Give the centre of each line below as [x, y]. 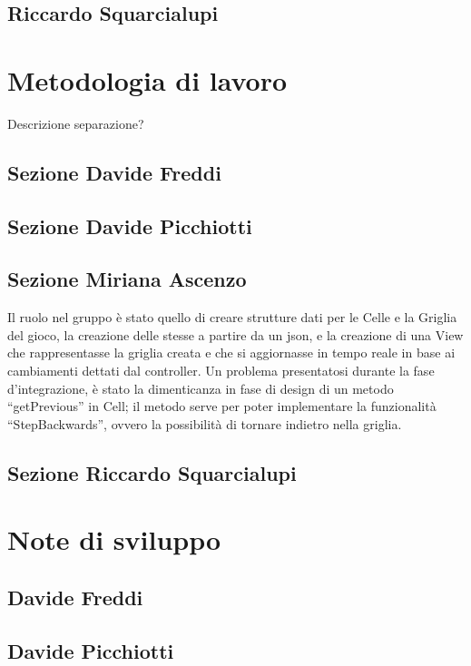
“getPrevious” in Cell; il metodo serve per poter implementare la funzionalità [222, 406]
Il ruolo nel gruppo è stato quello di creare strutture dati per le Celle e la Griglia [232, 317]
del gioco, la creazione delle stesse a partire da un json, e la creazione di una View [235, 334]
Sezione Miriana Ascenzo [127, 279]
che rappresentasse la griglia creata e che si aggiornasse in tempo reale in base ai [231, 353]
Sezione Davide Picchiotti [130, 225]
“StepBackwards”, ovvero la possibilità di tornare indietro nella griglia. [205, 423]
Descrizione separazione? [76, 123]
